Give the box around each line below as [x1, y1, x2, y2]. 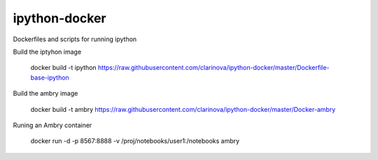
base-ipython [30, 73, 69, 82]
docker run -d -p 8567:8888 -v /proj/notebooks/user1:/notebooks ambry [30, 137, 240, 145]
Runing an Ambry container [13, 121, 92, 129]
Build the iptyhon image [13, 48, 82, 56]
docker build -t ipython [30, 64, 97, 72]
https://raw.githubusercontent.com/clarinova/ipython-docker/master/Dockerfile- [98, 64, 330, 72]
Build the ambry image [13, 89, 78, 98]
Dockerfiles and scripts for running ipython [13, 35, 137, 43]
